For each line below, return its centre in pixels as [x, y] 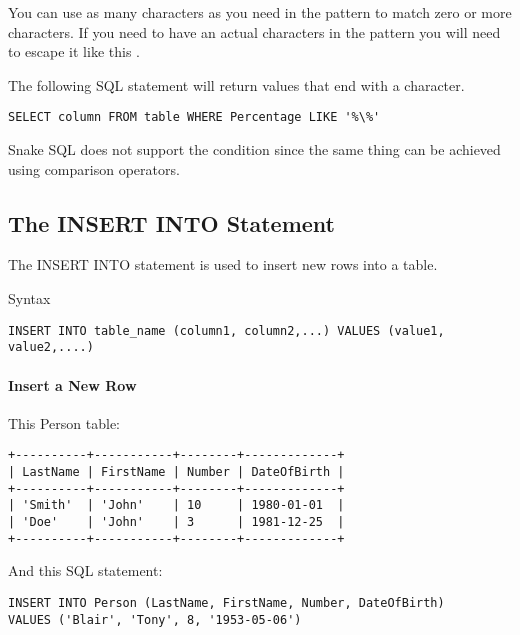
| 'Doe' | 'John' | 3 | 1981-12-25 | [176, 521]
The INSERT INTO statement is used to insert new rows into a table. [223, 264]
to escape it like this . [74, 51]
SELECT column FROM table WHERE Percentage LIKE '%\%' [194, 117]
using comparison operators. [94, 168]
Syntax [29, 298]
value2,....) [51, 347]
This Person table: [64, 422]
